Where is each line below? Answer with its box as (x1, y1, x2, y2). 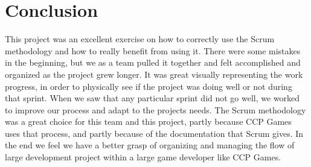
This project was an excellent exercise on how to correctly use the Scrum (5, 33, 275, 45)
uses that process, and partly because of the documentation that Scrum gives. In (5, 127, 304, 139)
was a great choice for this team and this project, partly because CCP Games (5, 115, 292, 128)
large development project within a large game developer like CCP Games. (5, 151, 281, 163)
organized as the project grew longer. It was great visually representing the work (5, 68, 303, 80)
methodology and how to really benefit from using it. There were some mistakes (5, 44, 301, 57)
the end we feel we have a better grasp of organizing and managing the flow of (5, 139, 295, 151)
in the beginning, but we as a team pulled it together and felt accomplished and (5, 56, 301, 69)
